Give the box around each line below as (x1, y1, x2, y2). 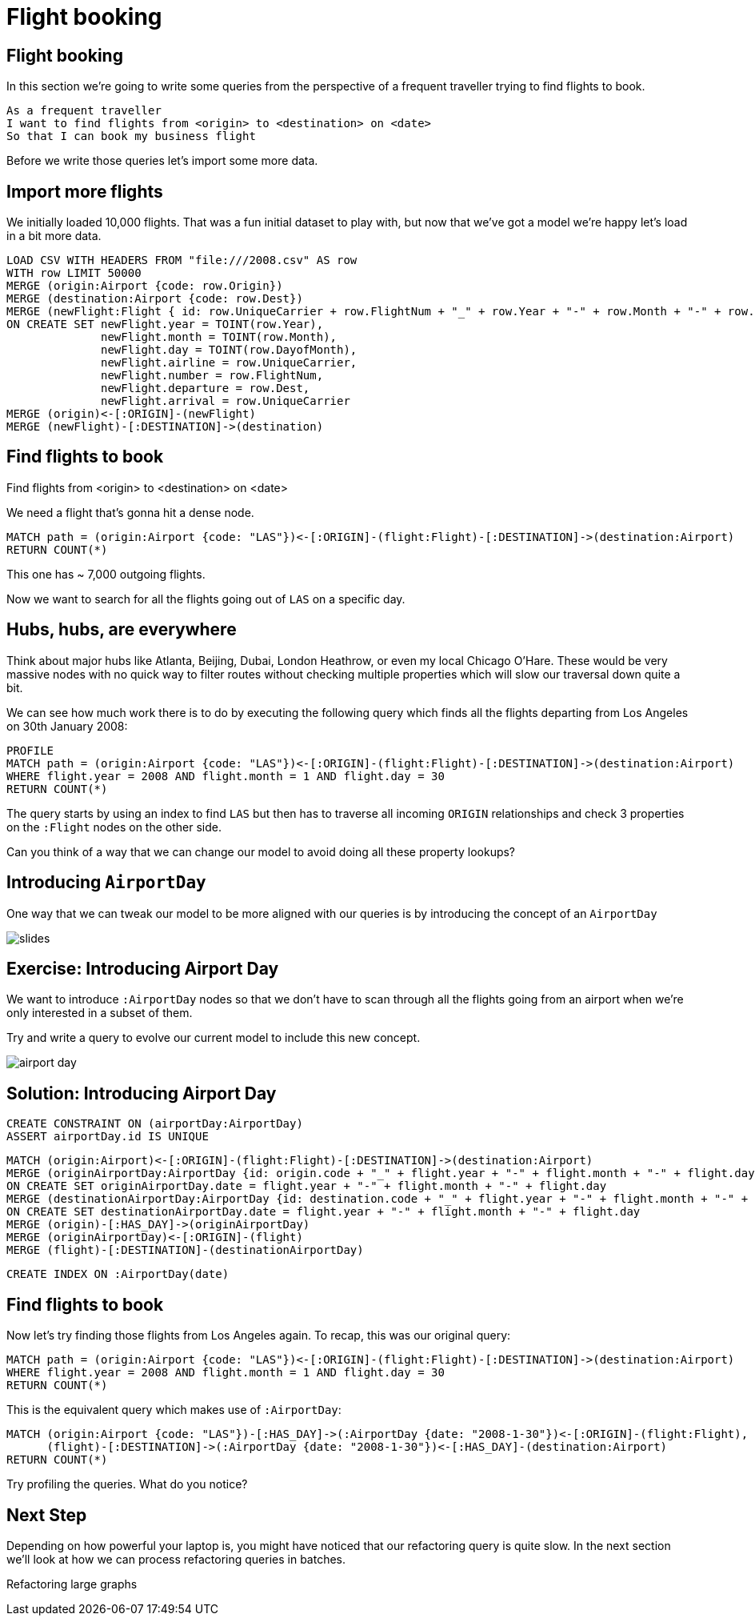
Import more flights (6, 181, 163, 202)
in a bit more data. (6, 229, 102, 243)
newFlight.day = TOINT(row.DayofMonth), (101, 343, 358, 357)
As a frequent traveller (6, 104, 162, 118)
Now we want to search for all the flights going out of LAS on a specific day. (6, 591, 405, 606)
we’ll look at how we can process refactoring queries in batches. (6, 1552, 346, 1566)
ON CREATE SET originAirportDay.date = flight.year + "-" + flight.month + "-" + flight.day (6, 1179, 607, 1193)
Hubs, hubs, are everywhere (6, 619, 237, 640)
